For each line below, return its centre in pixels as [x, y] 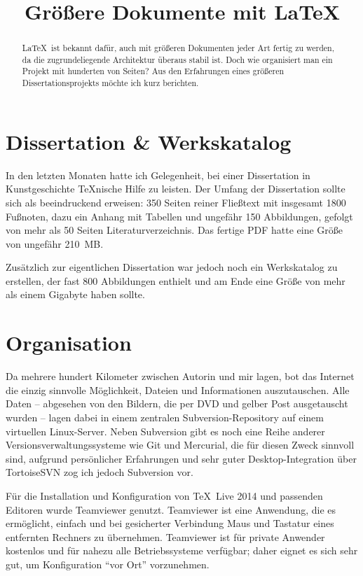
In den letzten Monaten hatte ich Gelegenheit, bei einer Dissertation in [158, 175]
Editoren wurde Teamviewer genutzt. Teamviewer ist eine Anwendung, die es [171, 509]
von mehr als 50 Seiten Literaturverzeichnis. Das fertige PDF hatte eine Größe [174, 230]
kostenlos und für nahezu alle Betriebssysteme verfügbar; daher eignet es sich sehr [182, 550]
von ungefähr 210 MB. [55, 243]
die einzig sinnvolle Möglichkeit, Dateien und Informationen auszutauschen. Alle [178, 389]
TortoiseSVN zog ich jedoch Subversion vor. [100, 472]
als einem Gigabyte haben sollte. [75, 294]
